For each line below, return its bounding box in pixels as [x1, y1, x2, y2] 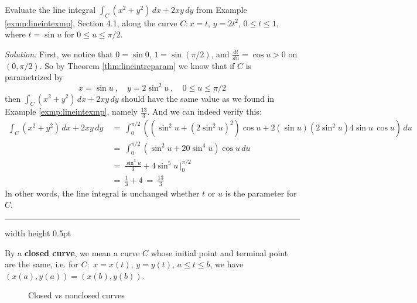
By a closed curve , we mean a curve [5, 246, 140, 259]
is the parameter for [225, 187, 297, 199]
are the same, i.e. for [5, 258, 78, 270]
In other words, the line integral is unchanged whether [5, 187, 200, 199]
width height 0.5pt [5, 226, 71, 239]
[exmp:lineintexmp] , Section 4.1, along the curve [5, 16, 177, 29]
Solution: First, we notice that [5, 47, 113, 60]
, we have [210, 258, 244, 270]
